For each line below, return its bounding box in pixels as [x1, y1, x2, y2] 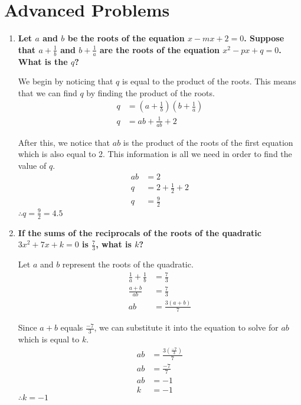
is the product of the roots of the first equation [123, 136, 293, 148]
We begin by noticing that [18, 75, 113, 87]
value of [18, 159, 47, 171]
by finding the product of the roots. [86, 86, 215, 99]
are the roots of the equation [100, 43, 220, 55]
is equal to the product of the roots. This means [122, 75, 296, 87]
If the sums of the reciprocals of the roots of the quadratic [18, 226, 261, 239]
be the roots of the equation [67, 32, 185, 44]
